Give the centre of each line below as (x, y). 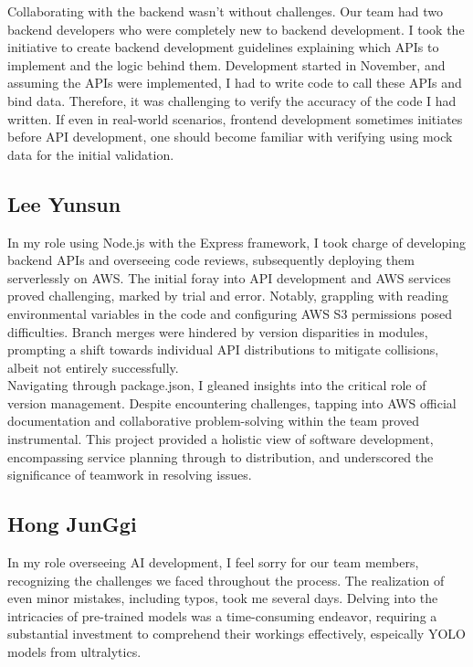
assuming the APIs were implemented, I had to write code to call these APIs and (235, 83)
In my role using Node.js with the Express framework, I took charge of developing (236, 242)
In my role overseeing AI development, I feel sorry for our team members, (213, 562)
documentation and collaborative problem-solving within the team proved (213, 421)
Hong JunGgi (72, 524)
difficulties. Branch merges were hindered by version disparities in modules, (218, 331)
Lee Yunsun (64, 203)
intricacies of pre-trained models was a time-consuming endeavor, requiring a (222, 615)
